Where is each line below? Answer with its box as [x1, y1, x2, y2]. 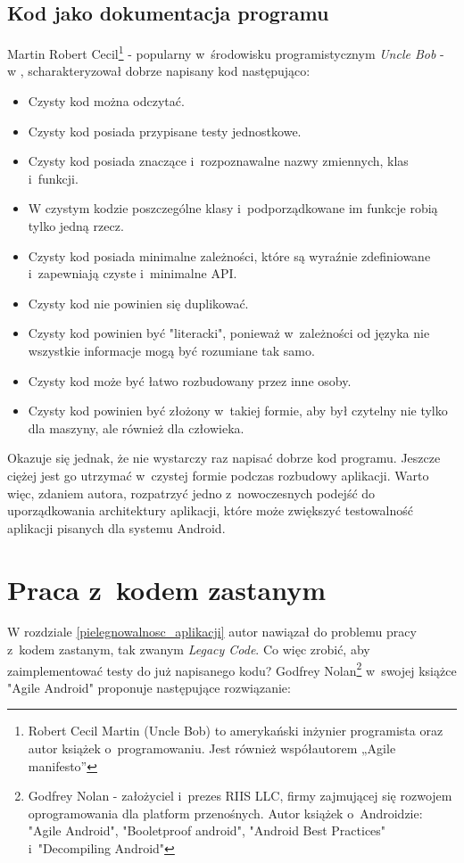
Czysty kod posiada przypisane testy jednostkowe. [28, 121, 302, 140]
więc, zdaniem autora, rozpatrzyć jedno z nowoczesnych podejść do [7, 483, 376, 502]
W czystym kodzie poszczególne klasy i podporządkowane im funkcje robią [28, 199, 438, 218]
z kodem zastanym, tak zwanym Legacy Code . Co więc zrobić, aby [7, 640, 370, 659]
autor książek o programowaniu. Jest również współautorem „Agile [28, 739, 396, 758]
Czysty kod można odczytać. [28, 92, 185, 111]
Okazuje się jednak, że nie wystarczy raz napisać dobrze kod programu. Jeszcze [7, 448, 441, 467]
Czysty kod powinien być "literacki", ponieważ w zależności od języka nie [28, 324, 430, 342]
